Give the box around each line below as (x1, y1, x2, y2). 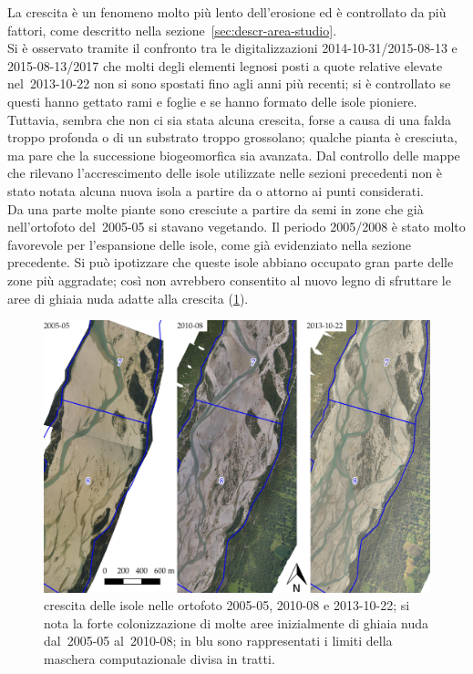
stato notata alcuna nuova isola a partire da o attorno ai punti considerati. (7, 181, 424, 200)
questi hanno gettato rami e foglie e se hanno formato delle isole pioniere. (7, 91, 417, 110)
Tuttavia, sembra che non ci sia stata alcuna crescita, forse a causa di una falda (7, 109, 452, 129)
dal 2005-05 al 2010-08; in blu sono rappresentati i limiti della (44, 631, 393, 650)
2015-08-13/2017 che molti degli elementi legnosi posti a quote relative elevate (7, 56, 443, 75)
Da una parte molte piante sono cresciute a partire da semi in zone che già (7, 199, 424, 218)
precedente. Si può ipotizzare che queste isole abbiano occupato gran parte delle (7, 253, 454, 272)
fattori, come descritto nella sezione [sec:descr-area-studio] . (7, 20, 337, 39)
